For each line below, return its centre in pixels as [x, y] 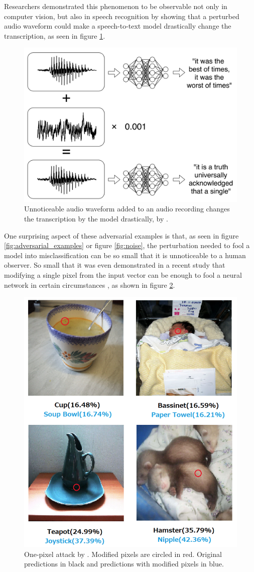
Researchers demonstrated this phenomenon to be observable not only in [116, 6]
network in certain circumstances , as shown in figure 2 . [90, 284]
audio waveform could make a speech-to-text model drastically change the [118, 26]
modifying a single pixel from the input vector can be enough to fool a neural [123, 274]
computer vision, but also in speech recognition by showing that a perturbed [122, 16]
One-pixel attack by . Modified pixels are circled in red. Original [123, 554]
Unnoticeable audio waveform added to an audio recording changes [127, 209]
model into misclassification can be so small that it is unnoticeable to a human [125, 255]
